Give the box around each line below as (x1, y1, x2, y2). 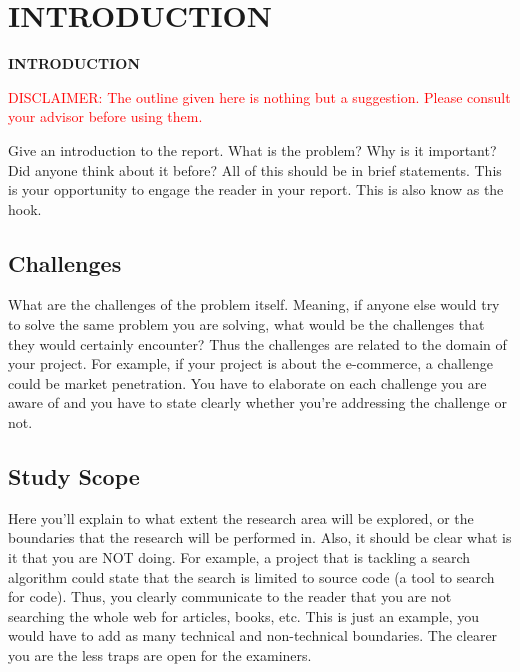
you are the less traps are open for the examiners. (8, 645, 312, 665)
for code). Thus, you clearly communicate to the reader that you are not (8, 586, 452, 607)
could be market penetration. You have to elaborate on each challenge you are (8, 372, 487, 393)
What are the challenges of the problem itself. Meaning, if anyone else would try (8, 294, 500, 315)
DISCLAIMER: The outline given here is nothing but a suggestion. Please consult (8, 86, 511, 107)
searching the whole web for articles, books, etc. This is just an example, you (8, 605, 480, 626)
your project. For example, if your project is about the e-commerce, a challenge (8, 353, 494, 374)
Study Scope (8, 461, 140, 492)
